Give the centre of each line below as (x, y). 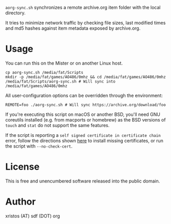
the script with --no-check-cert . (39, 146)
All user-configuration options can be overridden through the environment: (84, 95)
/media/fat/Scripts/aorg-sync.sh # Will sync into (60, 82)
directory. (15, 13)
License (23, 167)
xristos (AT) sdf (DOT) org (33, 216)
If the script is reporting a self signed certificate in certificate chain (83, 135)
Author (20, 202)
